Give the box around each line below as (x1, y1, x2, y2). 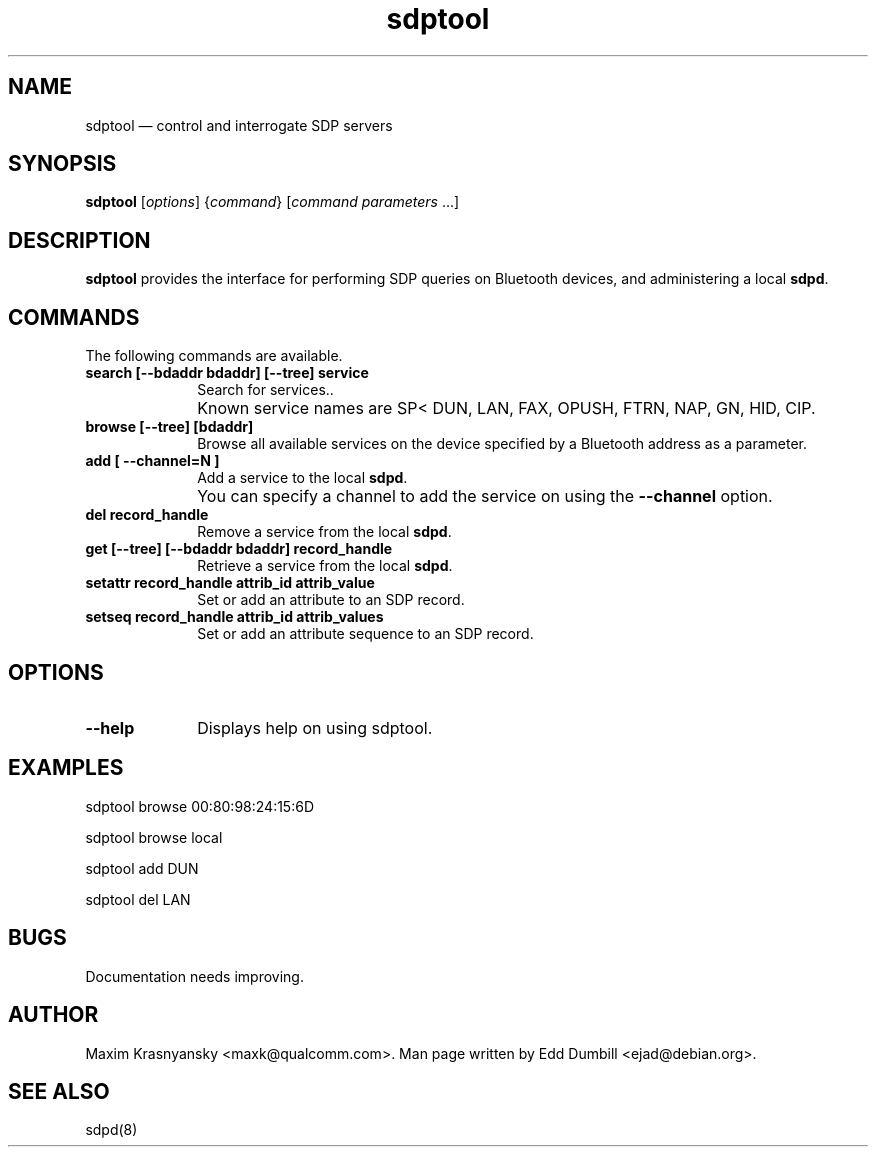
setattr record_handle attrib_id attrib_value (85, 574, 375, 592)
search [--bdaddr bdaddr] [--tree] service (85, 364, 369, 382)
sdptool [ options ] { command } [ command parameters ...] (85, 193, 460, 211)
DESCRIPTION (8, 227, 151, 253)
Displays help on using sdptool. (197, 717, 433, 738)
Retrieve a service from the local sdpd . (197, 557, 453, 575)
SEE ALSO (8, 1078, 110, 1104)
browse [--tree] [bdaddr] (85, 418, 254, 436)
